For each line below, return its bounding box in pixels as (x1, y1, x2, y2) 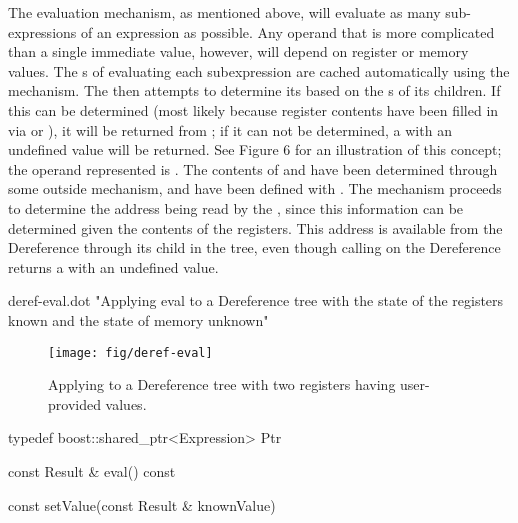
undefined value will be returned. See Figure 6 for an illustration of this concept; (8, 139, 502, 160)
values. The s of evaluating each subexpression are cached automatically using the (8, 60, 510, 81)
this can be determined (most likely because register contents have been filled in (8, 99, 499, 120)
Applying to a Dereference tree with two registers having (48, 374, 396, 395)
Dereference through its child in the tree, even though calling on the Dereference (8, 237, 501, 258)
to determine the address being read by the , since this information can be (8, 197, 464, 218)
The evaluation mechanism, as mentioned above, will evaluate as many (8, 2, 441, 22)
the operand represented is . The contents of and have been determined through (8, 158, 498, 179)
